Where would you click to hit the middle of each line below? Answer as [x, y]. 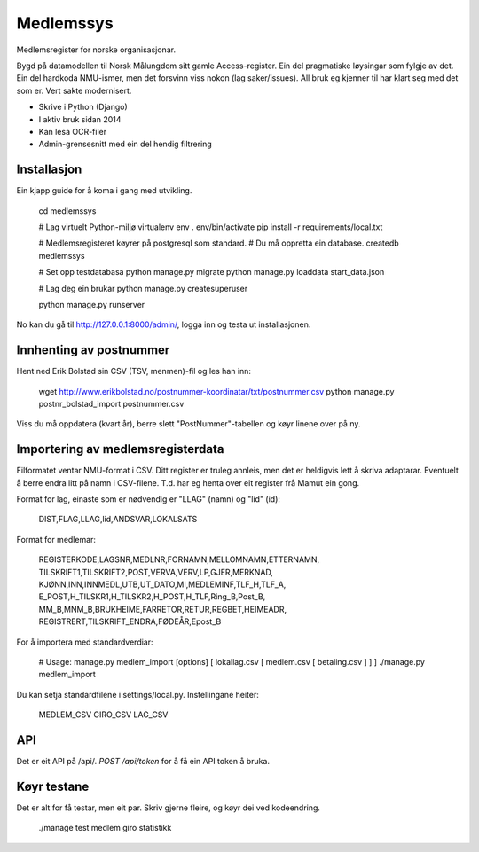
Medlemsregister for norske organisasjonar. [96, 50]
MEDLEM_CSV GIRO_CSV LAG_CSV [103, 715]
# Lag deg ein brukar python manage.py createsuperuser [143, 288]
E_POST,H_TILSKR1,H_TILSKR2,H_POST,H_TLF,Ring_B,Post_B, [152, 597]
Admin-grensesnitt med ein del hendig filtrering [125, 144]
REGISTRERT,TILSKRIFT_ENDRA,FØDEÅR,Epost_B [130, 621]
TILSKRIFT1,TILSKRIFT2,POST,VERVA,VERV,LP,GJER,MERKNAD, [156, 572]
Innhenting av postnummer [93, 350]
